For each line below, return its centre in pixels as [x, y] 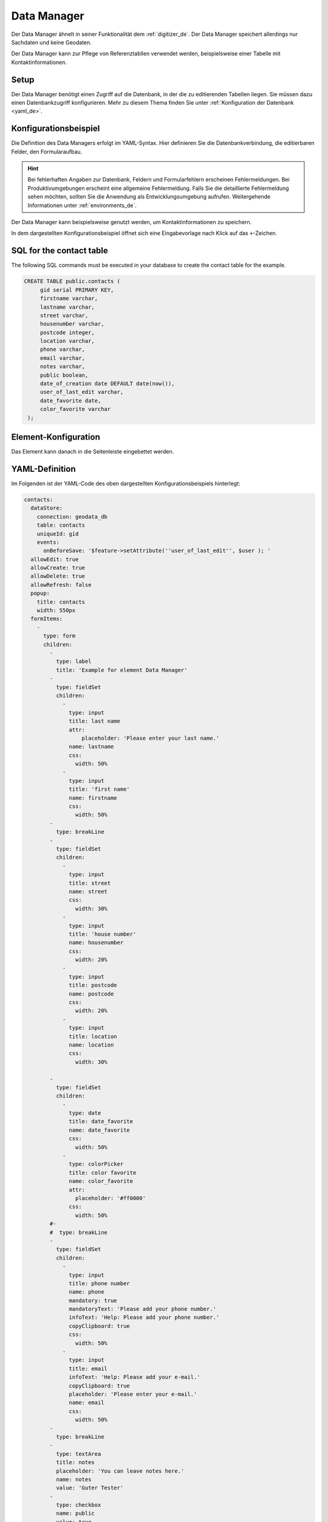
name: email [87, 1403]
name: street [88, 891]
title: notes [75, 1462]
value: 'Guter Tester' [90, 1488]
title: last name [95, 721]
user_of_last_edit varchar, [82, 392]
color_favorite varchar [75, 409]
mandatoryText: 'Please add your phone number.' [143, 1309]
